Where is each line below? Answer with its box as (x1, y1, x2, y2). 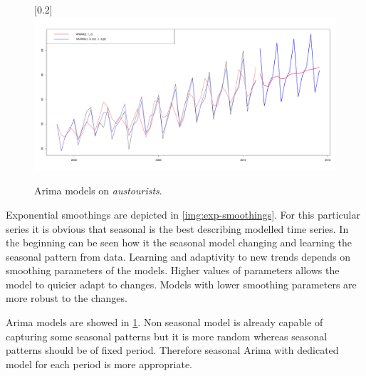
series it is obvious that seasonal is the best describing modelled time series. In (6, 221, 349, 236)
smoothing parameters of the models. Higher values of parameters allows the (6, 263, 340, 278)
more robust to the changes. (6, 291, 127, 305)
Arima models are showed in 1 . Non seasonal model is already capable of (6, 315, 323, 330)
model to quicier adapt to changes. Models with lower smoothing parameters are (6, 276, 357, 291)
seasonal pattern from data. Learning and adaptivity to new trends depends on (6, 249, 351, 263)
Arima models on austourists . (34, 183, 162, 198)
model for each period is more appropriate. (6, 356, 193, 371)
